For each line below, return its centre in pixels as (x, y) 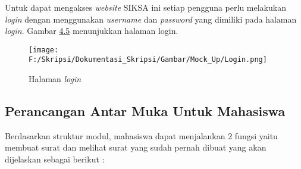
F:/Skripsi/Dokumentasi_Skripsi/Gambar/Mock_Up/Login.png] (148, 60)
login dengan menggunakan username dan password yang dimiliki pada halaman (151, 19)
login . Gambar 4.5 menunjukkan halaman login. (92, 31)
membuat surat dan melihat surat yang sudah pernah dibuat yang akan (136, 147)
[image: (44, 50)
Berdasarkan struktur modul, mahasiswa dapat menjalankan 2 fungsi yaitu (141, 135)
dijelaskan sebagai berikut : (55, 159)
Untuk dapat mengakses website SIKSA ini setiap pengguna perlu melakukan (145, 7)
